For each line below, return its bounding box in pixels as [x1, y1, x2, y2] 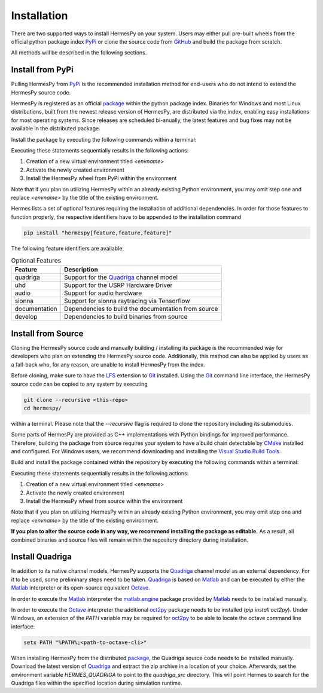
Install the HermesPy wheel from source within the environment [26, 497, 183, 505]
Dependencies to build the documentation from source [63, 305, 218, 313]
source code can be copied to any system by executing [11, 380, 148, 387]
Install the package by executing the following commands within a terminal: [11, 136, 197, 143]
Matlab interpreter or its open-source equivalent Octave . [11, 584, 151, 591]
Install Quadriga [11, 552, 72, 562]
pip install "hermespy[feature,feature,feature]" [23, 229, 172, 236]
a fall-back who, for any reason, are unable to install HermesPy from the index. [11, 361, 206, 368]
